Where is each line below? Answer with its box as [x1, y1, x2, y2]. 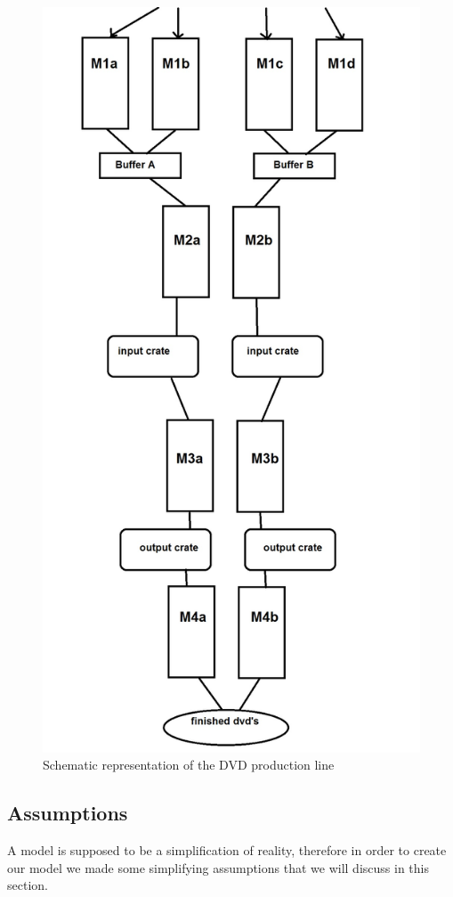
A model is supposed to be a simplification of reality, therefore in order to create [7, 840, 447, 859]
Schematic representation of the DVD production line [43, 755, 335, 774]
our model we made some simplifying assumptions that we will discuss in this [7, 858, 429, 877]
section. [7, 876, 48, 894]
